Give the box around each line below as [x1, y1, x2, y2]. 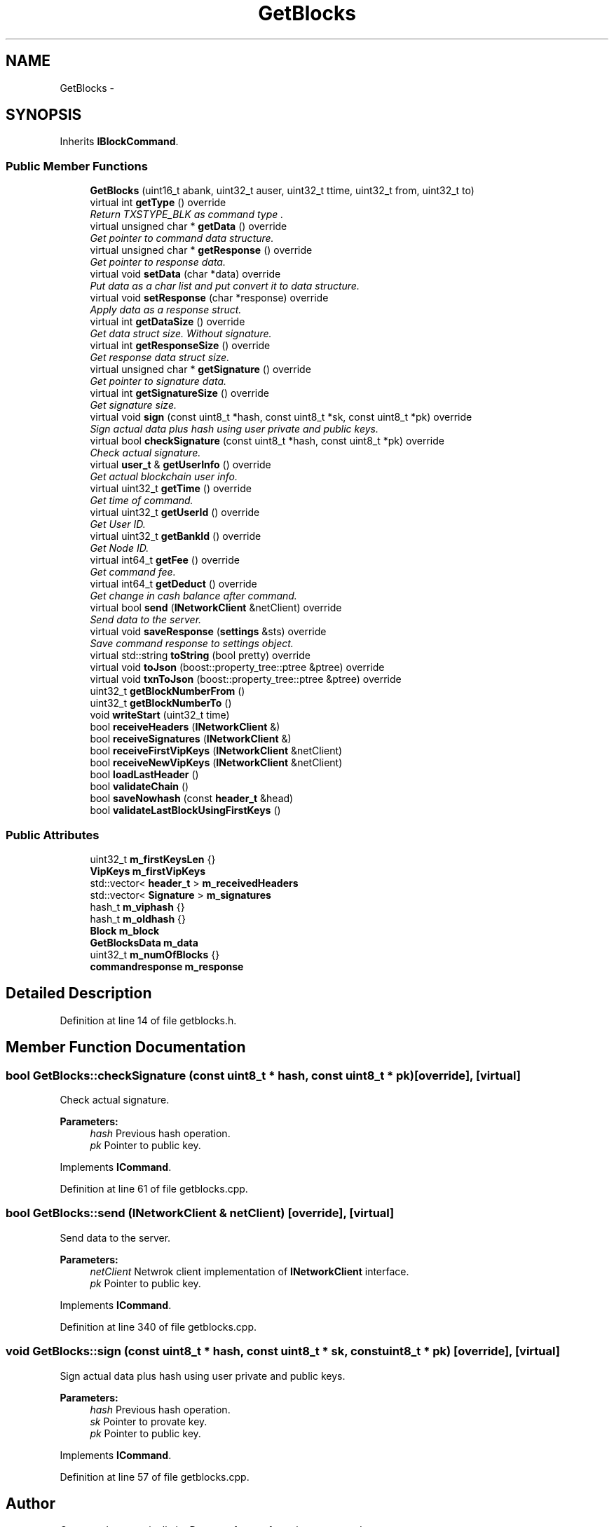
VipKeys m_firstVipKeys [90, 864, 206, 877]
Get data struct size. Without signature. [90, 327, 272, 340]
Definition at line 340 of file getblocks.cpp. [60, 1320, 257, 1333]
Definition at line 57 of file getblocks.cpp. [60, 1470, 250, 1483]
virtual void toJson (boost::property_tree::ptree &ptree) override [90, 661, 385, 674]
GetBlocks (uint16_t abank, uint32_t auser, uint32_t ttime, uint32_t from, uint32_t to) [90, 184, 475, 197]
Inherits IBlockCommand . [60, 135, 179, 148]
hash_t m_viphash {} [90, 900, 185, 913]
